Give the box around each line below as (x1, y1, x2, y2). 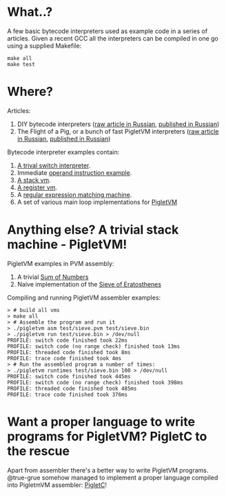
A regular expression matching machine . (17, 190, 132, 198)
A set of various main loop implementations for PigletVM (17, 198, 178, 206)
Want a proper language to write (7, 414, 195, 429)
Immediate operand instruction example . (17, 168, 132, 176)
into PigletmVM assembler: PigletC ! (7, 480, 107, 489)
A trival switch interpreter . (17, 161, 91, 169)
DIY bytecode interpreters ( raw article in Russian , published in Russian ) (17, 120, 220, 128)
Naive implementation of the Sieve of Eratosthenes (17, 280, 162, 288)
